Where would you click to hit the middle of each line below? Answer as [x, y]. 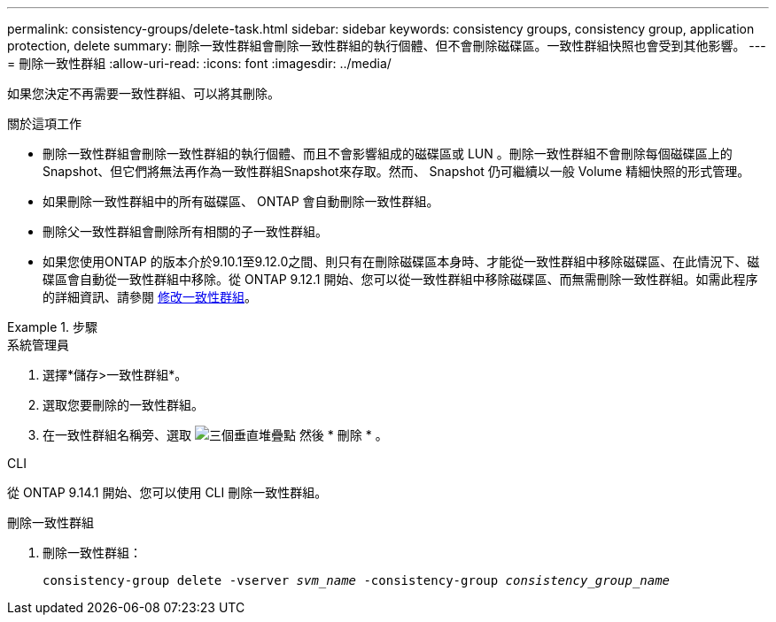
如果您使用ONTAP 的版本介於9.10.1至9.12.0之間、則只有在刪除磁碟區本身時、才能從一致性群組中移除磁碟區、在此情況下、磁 [401, 261]
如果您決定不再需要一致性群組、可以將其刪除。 [144, 93]
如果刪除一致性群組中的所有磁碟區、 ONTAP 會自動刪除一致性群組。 [241, 201]
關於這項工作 [44, 123]
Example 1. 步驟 [52, 327]
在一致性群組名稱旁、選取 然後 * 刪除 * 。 [215, 435]
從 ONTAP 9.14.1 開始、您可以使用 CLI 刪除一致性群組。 [167, 492]
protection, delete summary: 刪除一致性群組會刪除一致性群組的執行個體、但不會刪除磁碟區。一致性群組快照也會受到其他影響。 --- [387, 46]
